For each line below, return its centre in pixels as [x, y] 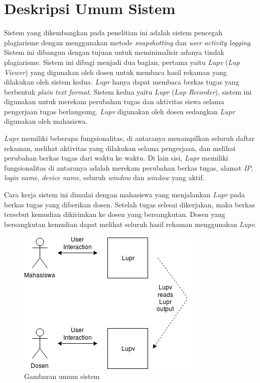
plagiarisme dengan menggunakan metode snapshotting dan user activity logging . [128, 42]
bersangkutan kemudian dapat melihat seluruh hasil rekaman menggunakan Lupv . [130, 224]
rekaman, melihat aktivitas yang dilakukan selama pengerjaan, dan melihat [120, 148]
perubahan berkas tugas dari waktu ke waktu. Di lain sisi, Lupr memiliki [116, 158]
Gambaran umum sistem [62, 376]
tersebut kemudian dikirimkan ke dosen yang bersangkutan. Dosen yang [115, 214]
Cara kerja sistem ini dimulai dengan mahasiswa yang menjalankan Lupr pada [124, 195]
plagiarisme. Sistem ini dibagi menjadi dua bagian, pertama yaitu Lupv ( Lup [122, 62]
